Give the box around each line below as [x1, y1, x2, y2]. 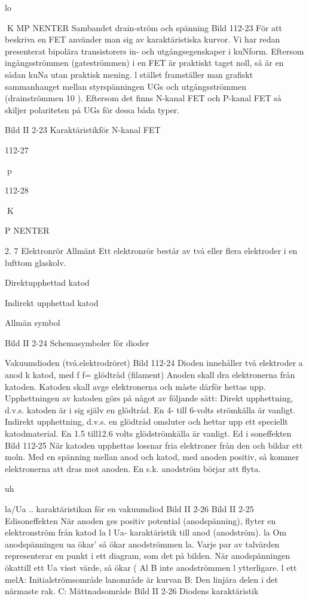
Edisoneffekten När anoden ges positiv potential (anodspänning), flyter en [5, 514, 276, 527]
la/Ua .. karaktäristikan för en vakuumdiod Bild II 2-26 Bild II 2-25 [5, 503, 254, 515]
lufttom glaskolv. [5, 256, 66, 268]
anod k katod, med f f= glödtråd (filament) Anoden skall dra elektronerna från [5, 368, 295, 381]
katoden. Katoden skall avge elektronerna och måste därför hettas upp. [5, 380, 266, 392]
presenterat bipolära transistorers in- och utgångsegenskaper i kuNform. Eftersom [5, 44, 304, 57]
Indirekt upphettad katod [5, 296, 99, 308]
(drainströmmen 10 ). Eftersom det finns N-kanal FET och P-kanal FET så [5, 92, 282, 104]
